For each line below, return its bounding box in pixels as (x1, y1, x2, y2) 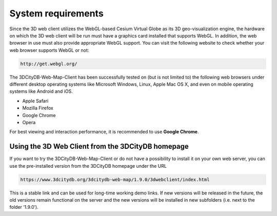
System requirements (9, 8, 104, 19)
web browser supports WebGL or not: (9, 47, 89, 53)
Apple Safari (22, 97, 49, 104)
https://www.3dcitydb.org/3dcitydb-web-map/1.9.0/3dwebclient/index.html (20, 176, 210, 182)
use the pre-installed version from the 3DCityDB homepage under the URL (9, 163, 167, 169)
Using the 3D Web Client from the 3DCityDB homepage (9, 142, 189, 151)
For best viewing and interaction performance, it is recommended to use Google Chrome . (9, 129, 199, 135)
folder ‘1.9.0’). (9, 204, 38, 210)
